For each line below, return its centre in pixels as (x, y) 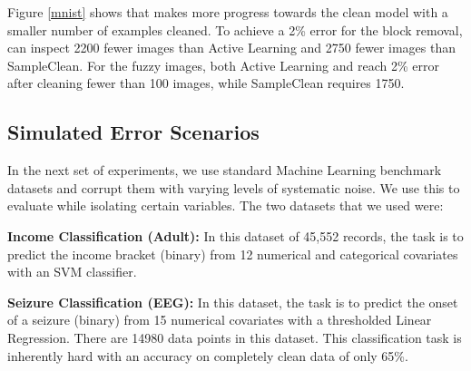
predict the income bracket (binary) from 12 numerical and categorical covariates (233, 254)
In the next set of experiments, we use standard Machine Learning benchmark (225, 170)
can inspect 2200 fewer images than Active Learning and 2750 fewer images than (231, 48)
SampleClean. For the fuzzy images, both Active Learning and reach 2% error (223, 65)
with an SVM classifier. (72, 272)
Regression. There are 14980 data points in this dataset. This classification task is (235, 337)
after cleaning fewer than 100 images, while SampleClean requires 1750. (206, 83)
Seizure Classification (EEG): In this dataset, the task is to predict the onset (233, 302)
